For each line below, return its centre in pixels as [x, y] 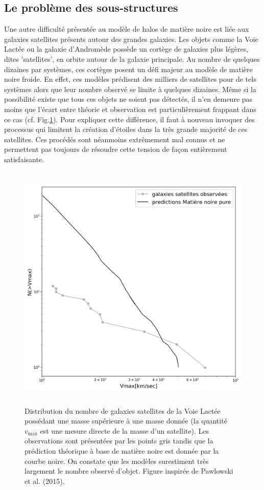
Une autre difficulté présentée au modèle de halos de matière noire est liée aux [127, 29]
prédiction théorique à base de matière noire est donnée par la [122, 451]
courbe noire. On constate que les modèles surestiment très [117, 461]
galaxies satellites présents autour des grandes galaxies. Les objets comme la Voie [131, 39]
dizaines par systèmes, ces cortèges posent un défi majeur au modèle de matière [128, 69]
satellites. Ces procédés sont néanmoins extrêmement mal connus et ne [115, 139]
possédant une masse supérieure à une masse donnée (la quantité [126, 421]
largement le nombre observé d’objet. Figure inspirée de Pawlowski [129, 471]
